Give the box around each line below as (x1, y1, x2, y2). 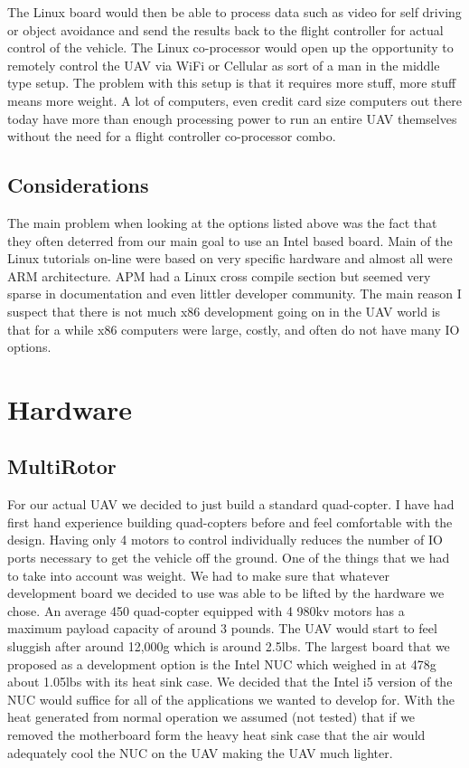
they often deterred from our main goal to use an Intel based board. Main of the (7, 231, 453, 250)
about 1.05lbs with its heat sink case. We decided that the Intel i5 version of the (7, 672, 453, 691)
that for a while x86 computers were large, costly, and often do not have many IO (7, 319, 460, 338)
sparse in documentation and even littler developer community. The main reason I (7, 284, 462, 303)
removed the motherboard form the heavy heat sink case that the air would (7, 725, 426, 744)
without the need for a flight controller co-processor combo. (7, 127, 336, 146)
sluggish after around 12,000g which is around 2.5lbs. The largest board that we (7, 637, 450, 656)
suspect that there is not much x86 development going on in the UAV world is (7, 301, 441, 320)
